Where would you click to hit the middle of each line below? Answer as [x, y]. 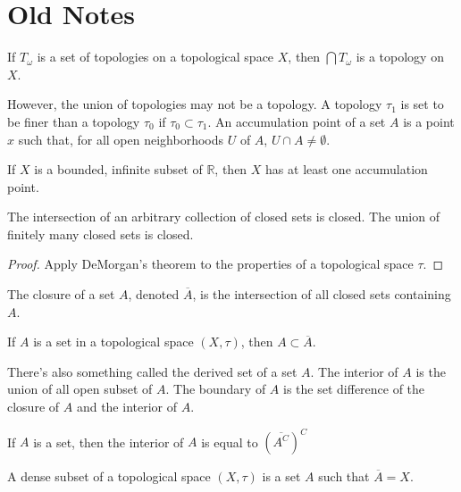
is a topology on [400, 57]
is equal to [230, 442]
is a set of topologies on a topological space [155, 57]
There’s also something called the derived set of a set [152, 371]
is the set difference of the [354, 389]
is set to [422, 104]
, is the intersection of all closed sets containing [322, 294]
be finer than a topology [74, 121]
